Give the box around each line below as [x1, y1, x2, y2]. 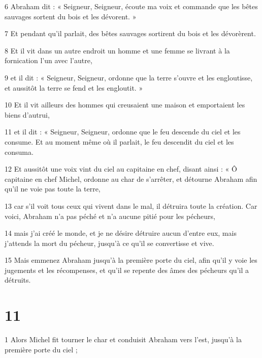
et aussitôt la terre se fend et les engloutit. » [5, 82, 143, 93]
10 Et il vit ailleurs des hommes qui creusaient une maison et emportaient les [5, 99, 245, 110]
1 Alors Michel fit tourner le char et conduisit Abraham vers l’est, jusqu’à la [5, 334, 242, 345]
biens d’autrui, [5, 109, 50, 120]
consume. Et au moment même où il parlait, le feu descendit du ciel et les [5, 136, 234, 147]
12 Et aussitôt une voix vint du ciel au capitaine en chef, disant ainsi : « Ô [5, 163, 237, 174]
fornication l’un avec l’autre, [5, 55, 92, 66]
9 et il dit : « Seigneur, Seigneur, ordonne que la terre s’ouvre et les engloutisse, [5, 72, 253, 82]
